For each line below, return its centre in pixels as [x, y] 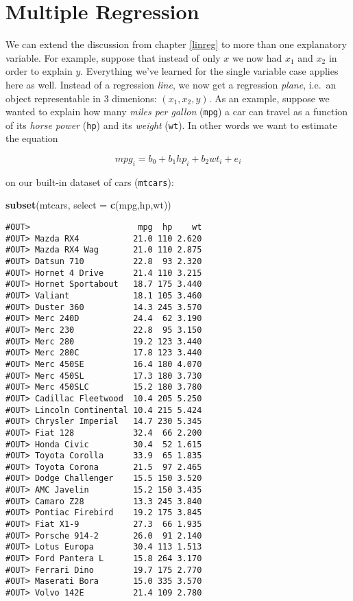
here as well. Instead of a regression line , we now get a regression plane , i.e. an [171, 84]
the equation [32, 138]
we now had [257, 57]
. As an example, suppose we [269, 98]
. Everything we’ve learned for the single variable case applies [209, 71]
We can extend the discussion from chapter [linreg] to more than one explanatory [176, 44]
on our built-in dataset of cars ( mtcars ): [90, 181]
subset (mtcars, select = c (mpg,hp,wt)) [88, 205]
